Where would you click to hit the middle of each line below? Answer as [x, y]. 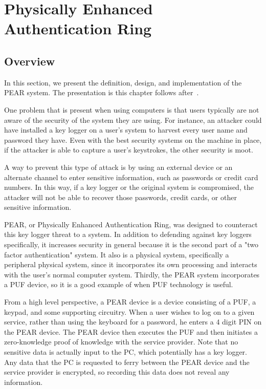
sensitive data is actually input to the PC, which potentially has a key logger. [126, 352]
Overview [30, 61]
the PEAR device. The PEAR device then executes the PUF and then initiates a [131, 331]
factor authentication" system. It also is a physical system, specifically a [117, 254]
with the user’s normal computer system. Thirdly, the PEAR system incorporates [132, 274]
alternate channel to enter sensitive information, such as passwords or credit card [131, 177]
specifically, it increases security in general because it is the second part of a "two [131, 244]
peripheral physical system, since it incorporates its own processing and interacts [131, 264]
